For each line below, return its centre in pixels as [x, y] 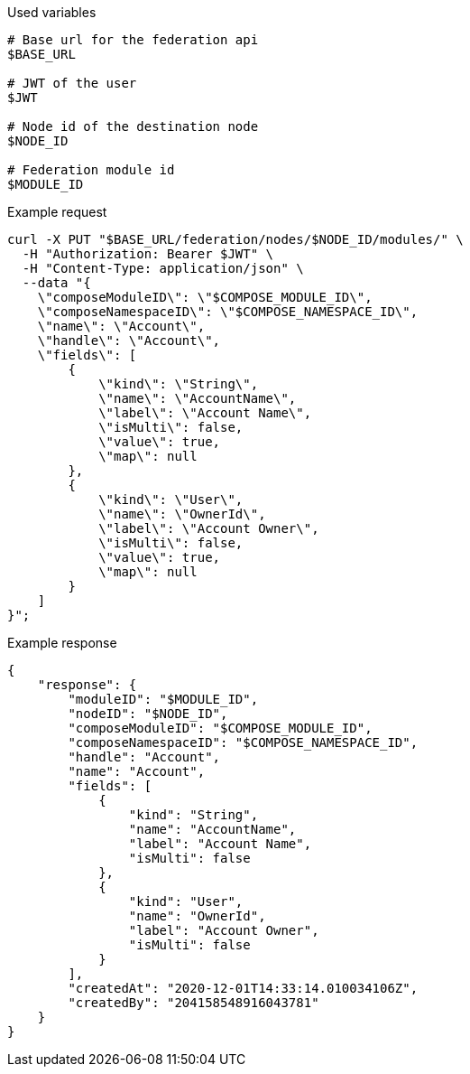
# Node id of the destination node [133, 126]
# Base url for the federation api [133, 40]
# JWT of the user [72, 83]
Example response [62, 643]
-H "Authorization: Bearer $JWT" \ [148, 254]
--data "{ [56, 283]
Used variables [52, 12]
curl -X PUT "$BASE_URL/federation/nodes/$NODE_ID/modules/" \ [235, 239]
